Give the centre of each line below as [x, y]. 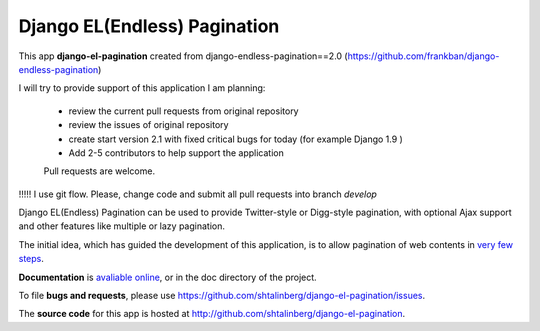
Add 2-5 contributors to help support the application [176, 152]
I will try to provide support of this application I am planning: [142, 88]
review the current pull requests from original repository [183, 111]
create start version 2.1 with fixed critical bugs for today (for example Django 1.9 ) [236, 139]
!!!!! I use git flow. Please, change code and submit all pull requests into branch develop [197, 194]
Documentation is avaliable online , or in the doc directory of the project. [167, 277]
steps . [31, 259]
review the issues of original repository [148, 125]
